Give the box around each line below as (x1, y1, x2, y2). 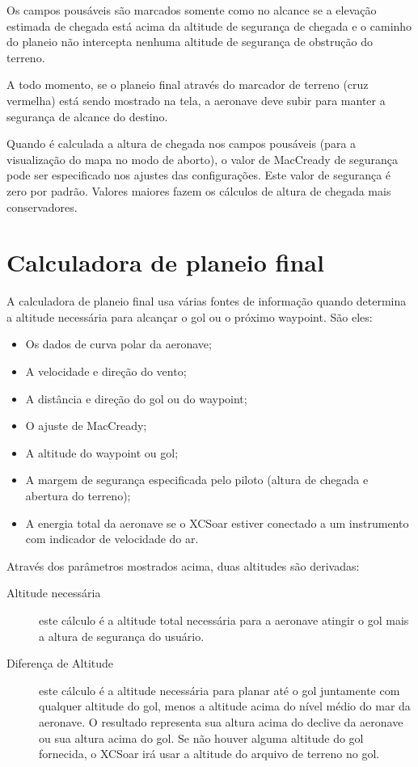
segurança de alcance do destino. (6, 107, 168, 124)
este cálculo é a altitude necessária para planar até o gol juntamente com (39, 681, 400, 698)
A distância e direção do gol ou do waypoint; (25, 390, 247, 407)
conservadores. (6, 198, 78, 215)
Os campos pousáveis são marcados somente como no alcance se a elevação (6, 2, 377, 18)
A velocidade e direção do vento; (25, 363, 187, 380)
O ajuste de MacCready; (25, 417, 147, 434)
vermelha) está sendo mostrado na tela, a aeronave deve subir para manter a (6, 91, 386, 108)
